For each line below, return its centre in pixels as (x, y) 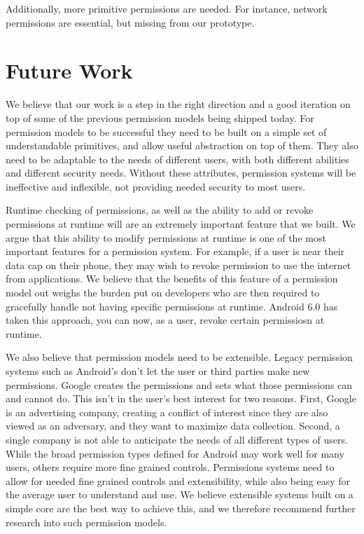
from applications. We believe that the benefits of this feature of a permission (172, 279)
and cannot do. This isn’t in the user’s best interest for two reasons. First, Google (181, 398)
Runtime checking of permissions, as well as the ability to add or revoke (160, 210)
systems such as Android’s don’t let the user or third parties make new (158, 371)
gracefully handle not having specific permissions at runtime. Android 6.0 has (172, 306)
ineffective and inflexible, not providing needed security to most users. (156, 186)
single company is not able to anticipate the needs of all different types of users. (177, 439)
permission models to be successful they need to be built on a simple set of (166, 131)
